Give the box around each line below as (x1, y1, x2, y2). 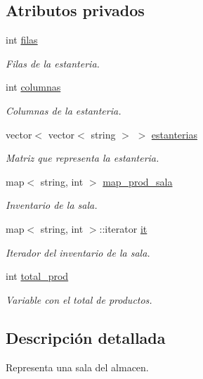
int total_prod (6, 269, 69, 283)
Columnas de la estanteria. (6, 103, 122, 117)
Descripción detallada (6, 326, 166, 348)
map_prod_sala (103, 174, 173, 188)
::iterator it (99, 221, 148, 236)
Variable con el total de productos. (6, 292, 152, 307)
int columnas (6, 79, 61, 94)
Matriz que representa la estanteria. (6, 150, 159, 165)
